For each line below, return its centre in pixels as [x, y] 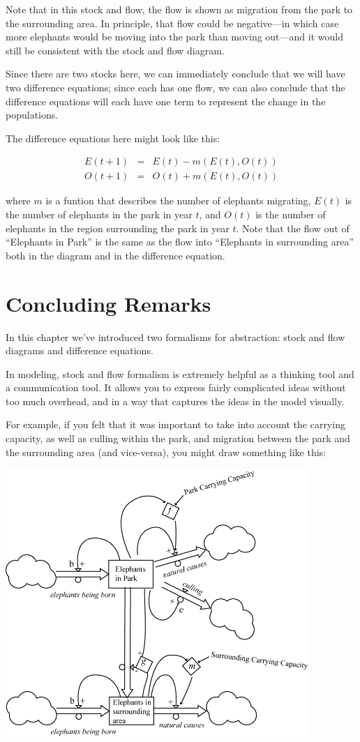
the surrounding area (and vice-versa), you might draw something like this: [166, 452]
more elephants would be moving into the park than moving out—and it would [174, 37]
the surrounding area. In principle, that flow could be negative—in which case [172, 23]
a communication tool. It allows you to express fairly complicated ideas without [176, 387]
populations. [32, 115]
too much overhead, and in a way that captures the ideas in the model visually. [175, 401]
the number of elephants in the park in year [99, 214]
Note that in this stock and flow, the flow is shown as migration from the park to [179, 9]
